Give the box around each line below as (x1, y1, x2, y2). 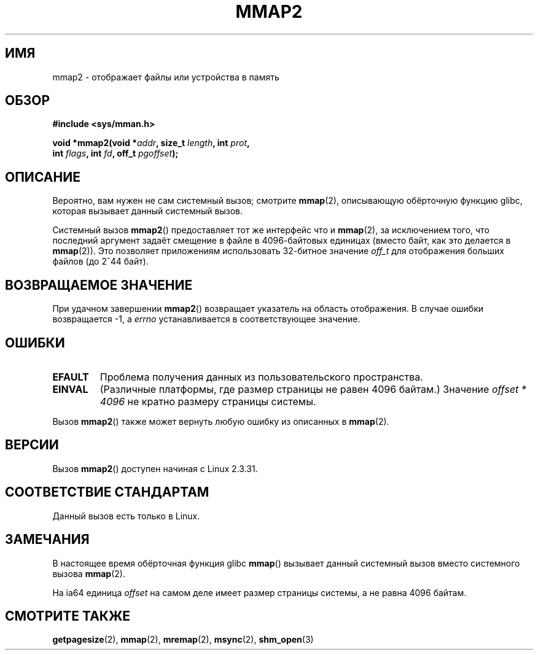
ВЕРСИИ (5, 437, 59, 453)
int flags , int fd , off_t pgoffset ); (52, 148, 179, 159)
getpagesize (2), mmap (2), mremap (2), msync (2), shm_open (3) (52, 634, 314, 645)
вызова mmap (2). (52, 568, 125, 579)
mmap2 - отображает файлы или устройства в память (52, 71, 279, 82)
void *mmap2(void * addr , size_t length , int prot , (52, 138, 250, 149)
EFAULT (52, 370, 89, 383)
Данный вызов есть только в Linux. (52, 510, 200, 521)
